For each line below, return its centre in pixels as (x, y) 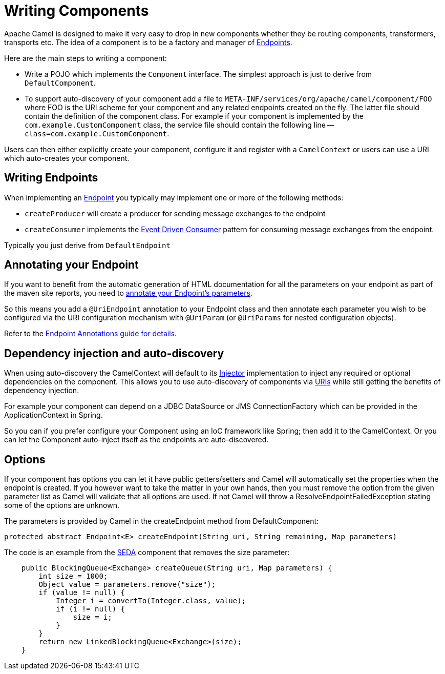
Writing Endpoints (51, 178)
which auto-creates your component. (67, 158)
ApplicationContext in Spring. (54, 415)
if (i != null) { (91, 609)
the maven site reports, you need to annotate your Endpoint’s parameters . (128, 293)
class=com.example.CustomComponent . (97, 133)
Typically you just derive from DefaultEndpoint (87, 245)
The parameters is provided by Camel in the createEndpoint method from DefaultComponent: (162, 521)
